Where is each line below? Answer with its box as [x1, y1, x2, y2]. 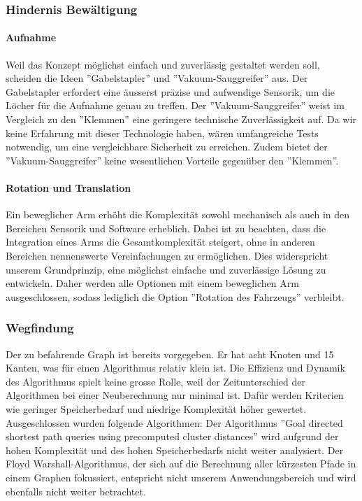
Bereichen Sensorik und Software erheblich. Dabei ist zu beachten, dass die [6, 220, 326, 235]
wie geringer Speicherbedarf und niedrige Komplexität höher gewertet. [6, 401, 307, 416]
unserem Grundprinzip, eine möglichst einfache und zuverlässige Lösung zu [6, 262, 326, 276]
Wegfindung [6, 319, 74, 337]
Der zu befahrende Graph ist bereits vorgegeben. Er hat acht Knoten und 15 [6, 346, 334, 361]
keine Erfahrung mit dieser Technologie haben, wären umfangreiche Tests [6, 125, 319, 140]
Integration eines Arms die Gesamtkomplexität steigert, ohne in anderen [6, 234, 315, 249]
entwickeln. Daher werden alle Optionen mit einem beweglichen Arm [6, 276, 299, 290]
